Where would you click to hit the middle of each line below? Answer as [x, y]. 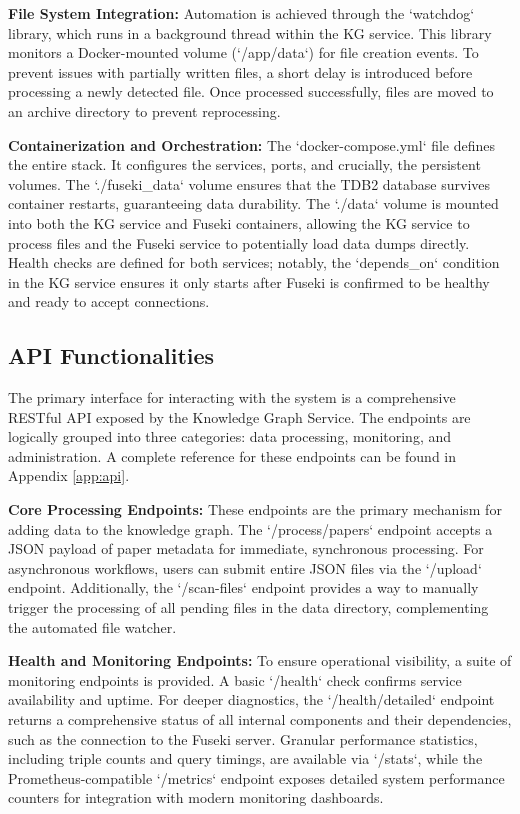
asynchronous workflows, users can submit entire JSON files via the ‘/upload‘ [245, 567]
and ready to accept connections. [109, 301]
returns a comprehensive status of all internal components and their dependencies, [260, 719]
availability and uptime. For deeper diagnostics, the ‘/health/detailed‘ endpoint [251, 699]
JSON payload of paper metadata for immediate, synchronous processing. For [246, 548]
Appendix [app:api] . [69, 475]
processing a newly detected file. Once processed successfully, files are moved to [251, 91]
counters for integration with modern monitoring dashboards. [196, 797]
